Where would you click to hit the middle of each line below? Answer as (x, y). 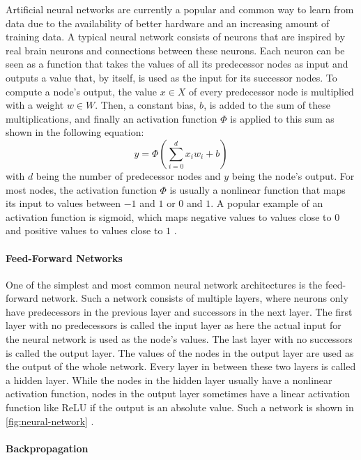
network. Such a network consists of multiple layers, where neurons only (195, 298)
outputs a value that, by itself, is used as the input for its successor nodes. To (171, 77)
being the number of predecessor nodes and (128, 175)
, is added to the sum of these (267, 105)
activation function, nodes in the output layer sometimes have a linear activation (178, 393)
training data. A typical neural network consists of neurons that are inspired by (176, 37)
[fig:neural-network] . (50, 421)
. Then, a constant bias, (146, 105)
